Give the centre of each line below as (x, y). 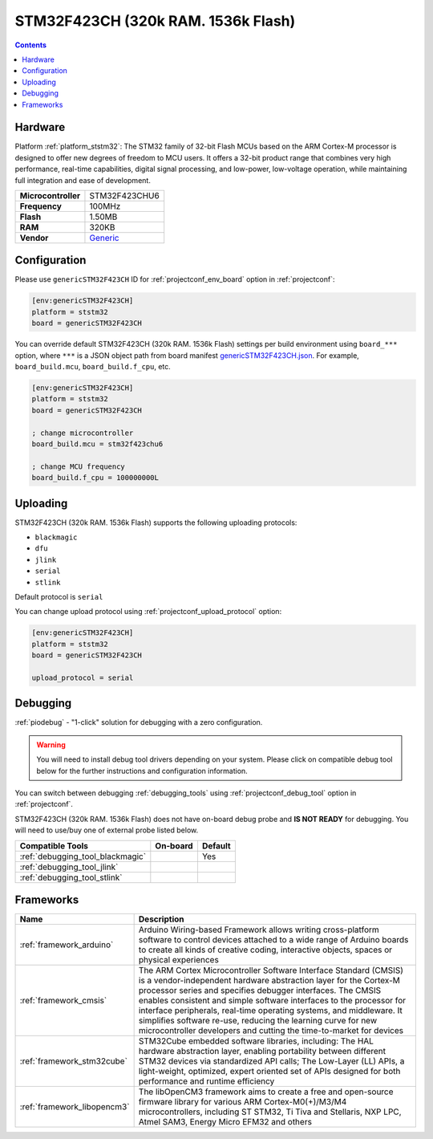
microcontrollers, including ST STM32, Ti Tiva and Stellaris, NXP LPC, (270, 1112)
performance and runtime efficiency (206, 1081)
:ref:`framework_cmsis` (63, 1001)
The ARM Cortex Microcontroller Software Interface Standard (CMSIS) (271, 970)
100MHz (105, 206)
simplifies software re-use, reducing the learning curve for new (257, 1021)
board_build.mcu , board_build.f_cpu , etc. (93, 367)
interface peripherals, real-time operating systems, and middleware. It (270, 1011)
